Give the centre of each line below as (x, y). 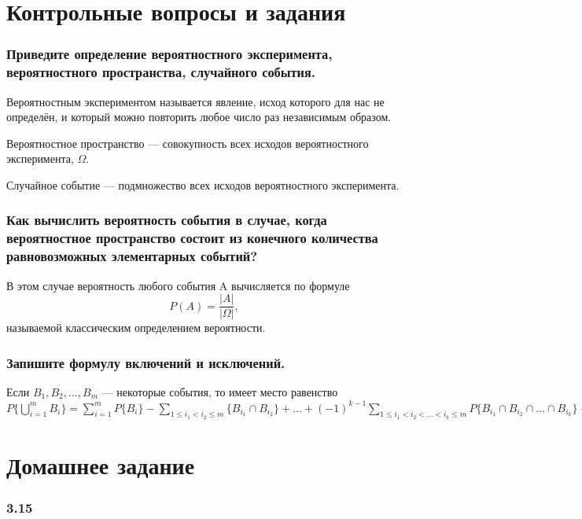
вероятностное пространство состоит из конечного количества (192, 238)
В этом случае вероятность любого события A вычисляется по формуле (178, 285)
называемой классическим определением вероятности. (136, 328)
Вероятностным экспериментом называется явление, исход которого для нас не (195, 101)
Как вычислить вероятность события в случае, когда (167, 220)
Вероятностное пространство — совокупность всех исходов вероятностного (188, 143)
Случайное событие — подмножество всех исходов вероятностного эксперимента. (203, 184)
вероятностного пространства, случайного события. (161, 72)
